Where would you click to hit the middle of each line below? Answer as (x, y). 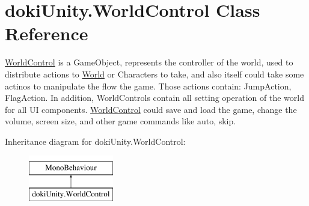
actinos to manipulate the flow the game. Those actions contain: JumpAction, (148, 86)
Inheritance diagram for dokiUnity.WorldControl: (95, 141)
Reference (47, 33)
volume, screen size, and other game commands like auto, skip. (121, 121)
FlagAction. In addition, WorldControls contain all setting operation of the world (154, 98)
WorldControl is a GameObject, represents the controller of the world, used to (149, 62)
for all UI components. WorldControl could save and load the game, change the (151, 109)
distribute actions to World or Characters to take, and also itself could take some (154, 74)
